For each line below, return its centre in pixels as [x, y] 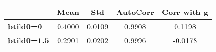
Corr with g [185, 12]
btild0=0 [25, 26]
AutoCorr [135, 12]
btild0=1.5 [29, 40]
